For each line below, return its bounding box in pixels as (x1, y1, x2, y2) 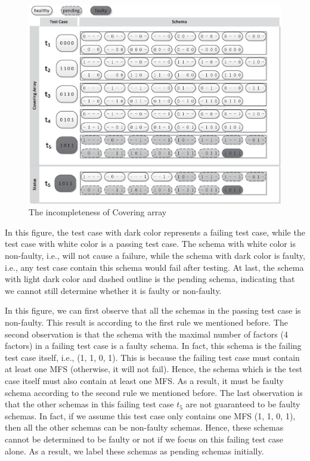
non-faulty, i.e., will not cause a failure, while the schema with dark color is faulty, (5, 249, 305, 262)
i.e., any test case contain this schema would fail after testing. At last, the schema (5, 261, 304, 273)
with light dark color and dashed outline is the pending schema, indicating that (5, 273, 295, 285)
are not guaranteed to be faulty (185, 398, 300, 410)
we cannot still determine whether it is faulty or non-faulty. (5, 284, 222, 296)
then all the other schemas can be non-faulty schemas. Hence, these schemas (5, 421, 284, 434)
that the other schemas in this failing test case (5, 398, 174, 410)
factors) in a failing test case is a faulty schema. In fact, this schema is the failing (5, 339, 302, 352)
